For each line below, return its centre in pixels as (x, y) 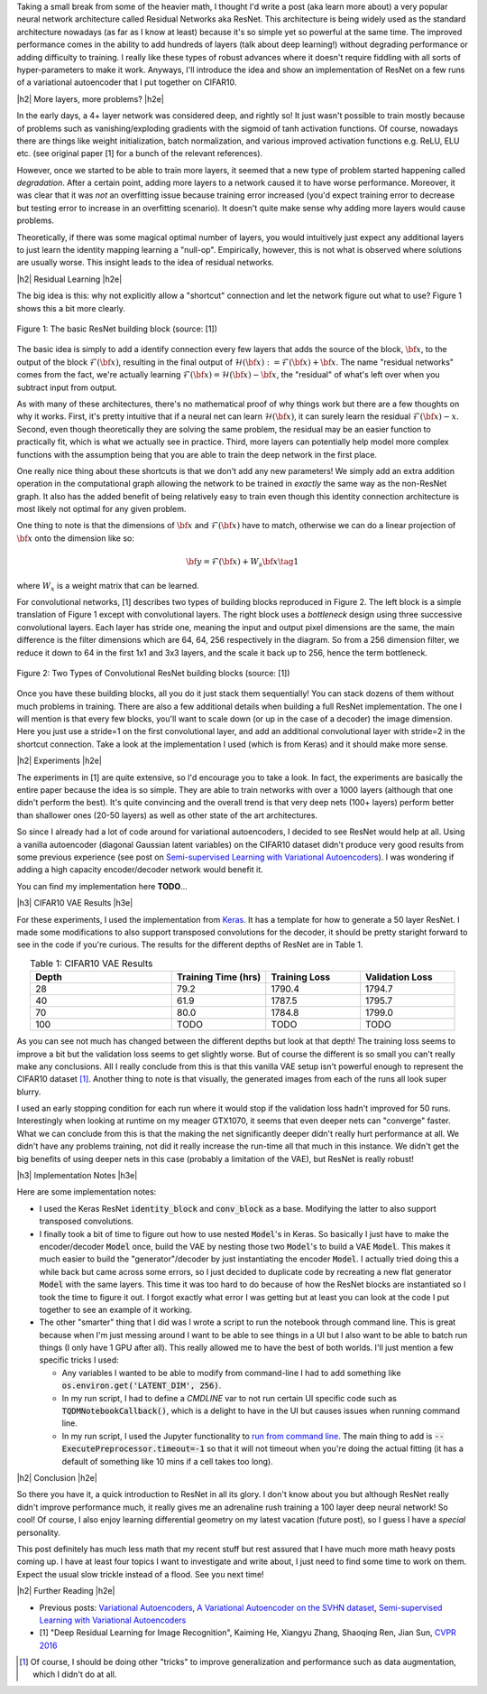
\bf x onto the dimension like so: (76, 538)
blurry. (29, 1092)
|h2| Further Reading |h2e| (66, 1591)
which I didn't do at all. (75, 1674)
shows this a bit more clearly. (71, 308)
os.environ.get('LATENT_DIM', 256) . (142, 1385)
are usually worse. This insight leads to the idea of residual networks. (145, 263)
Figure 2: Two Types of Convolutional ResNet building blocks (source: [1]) (153, 673)
